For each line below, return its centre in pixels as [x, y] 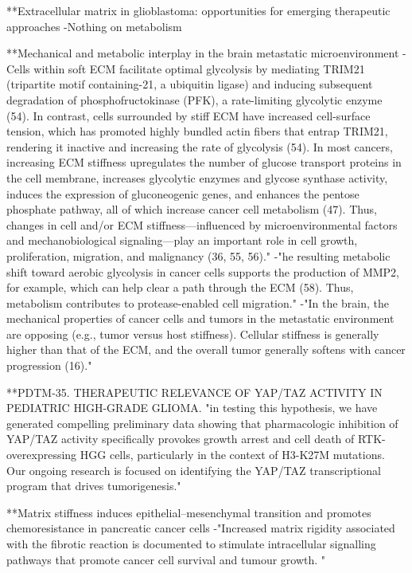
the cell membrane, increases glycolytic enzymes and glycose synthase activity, [197, 177]
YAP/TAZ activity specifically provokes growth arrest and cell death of [181, 439]
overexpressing [42, 455]
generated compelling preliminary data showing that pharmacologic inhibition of [202, 423]
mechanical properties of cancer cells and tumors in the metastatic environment [200, 318]
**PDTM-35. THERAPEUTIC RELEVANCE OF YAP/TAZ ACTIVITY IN [194, 392]
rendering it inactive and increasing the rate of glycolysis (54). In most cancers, [200, 146]
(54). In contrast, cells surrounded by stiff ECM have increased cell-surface [189, 115]
